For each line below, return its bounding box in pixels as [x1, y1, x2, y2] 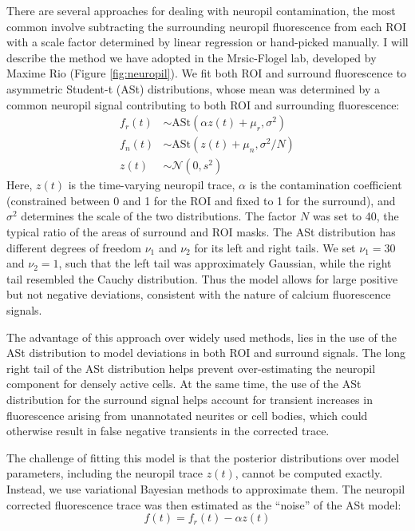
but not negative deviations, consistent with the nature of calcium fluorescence [6, 286, 391, 303]
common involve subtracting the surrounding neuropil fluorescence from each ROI [6, 18, 407, 34]
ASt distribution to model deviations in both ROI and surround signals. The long [6, 344, 406, 361]
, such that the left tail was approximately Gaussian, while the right [58, 255, 392, 271]
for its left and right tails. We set [194, 239, 356, 256]
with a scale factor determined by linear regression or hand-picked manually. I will [6, 34, 409, 50]
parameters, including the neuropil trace [6, 465, 204, 481]
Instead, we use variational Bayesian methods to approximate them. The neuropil [6, 480, 405, 497]
